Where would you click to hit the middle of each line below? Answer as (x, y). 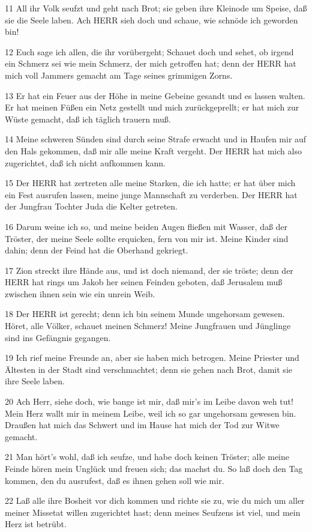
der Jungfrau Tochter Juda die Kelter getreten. (91, 206)
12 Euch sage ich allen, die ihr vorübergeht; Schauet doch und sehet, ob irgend (149, 51)
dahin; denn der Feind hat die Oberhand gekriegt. (97, 250)
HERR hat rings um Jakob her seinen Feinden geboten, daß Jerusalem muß (144, 282)
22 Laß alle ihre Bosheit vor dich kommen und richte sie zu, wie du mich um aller (155, 500)
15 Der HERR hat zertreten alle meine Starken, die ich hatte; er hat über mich (150, 183)
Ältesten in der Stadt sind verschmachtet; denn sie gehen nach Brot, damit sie (148, 369)
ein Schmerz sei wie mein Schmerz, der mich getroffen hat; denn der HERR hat (151, 63)
